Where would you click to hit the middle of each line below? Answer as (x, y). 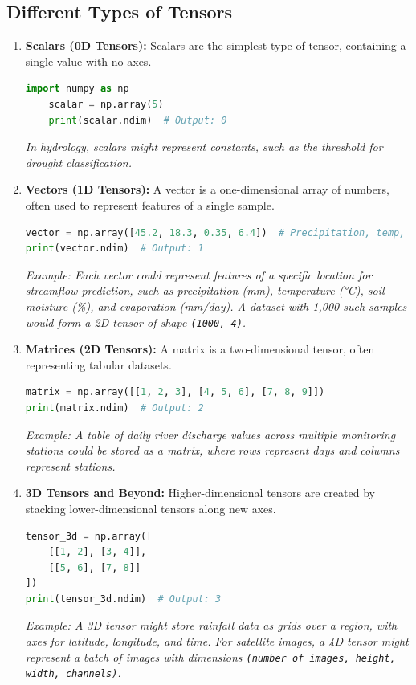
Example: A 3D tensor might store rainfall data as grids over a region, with (211, 625)
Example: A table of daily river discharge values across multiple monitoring (210, 434)
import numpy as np (77, 89)
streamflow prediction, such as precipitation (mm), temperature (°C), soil (205, 290)
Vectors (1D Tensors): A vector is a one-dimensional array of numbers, (207, 189)
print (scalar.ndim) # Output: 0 (138, 120)
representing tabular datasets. (98, 364)
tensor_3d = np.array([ (89, 536)
